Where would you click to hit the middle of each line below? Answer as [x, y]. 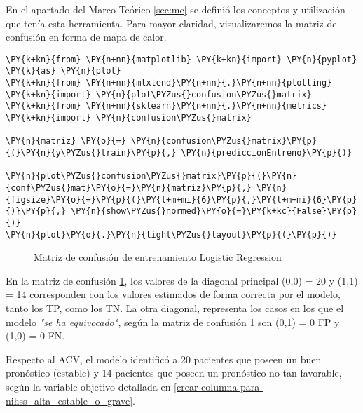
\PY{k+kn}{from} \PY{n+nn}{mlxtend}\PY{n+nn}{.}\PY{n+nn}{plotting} [169, 83]
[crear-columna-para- [218, 387]
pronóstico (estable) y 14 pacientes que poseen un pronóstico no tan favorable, [174, 373]
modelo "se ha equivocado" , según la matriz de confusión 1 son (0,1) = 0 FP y [173, 321]
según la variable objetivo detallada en [88, 387]
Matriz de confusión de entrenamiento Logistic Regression [158, 257]
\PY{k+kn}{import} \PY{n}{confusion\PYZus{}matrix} [129, 118]
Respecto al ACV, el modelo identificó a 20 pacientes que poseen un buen [164, 359]
